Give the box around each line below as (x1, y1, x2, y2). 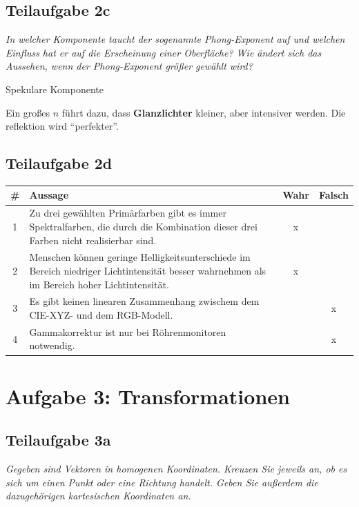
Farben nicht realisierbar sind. (29, 232, 157, 247)
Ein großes (6, 105, 50, 119)
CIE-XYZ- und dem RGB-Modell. (29, 307, 173, 321)
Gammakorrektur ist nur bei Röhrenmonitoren (29, 324, 226, 339)
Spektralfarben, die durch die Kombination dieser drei (29, 219, 258, 233)
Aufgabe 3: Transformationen (6, 381, 290, 410)
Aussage (29, 188, 69, 202)
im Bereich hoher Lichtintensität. (29, 277, 169, 291)
